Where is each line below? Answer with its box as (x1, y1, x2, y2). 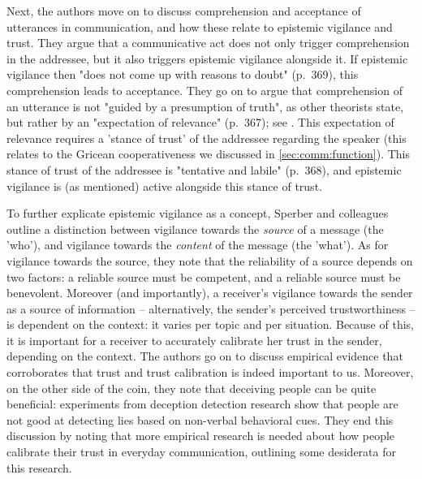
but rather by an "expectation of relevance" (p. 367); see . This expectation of (6, 114, 394, 131)
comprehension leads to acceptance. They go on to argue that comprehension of (6, 81, 403, 98)
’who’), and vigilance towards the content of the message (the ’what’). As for (6, 236, 389, 253)
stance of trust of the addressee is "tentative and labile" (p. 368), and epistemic (6, 161, 402, 178)
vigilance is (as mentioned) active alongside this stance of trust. (6, 177, 322, 194)
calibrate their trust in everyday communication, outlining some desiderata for (6, 443, 396, 460)
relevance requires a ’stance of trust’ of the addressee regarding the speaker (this (6, 129, 407, 146)
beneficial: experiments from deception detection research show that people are (6, 395, 398, 412)
